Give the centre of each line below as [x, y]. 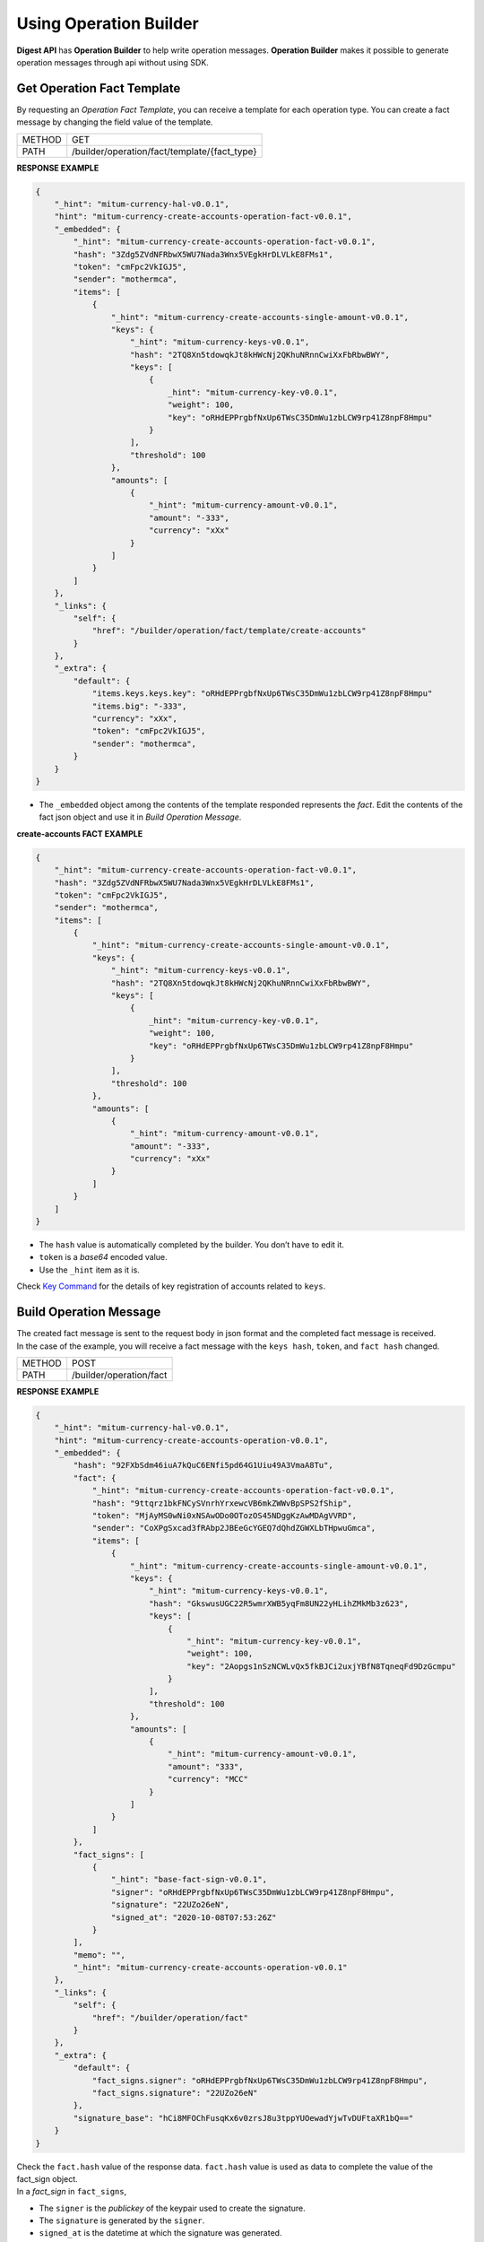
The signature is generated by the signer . [122, 2220]
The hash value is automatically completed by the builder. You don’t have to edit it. [192, 1245]
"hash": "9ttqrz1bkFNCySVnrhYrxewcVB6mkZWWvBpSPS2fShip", [222, 1503]
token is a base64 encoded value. [103, 1257]
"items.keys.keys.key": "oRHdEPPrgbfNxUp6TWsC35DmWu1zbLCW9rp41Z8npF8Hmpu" [262, 694]
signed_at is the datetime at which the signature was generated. [160, 2233]
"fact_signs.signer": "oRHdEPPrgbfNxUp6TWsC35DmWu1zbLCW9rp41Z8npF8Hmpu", [260, 2080]
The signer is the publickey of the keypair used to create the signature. [173, 2208]
